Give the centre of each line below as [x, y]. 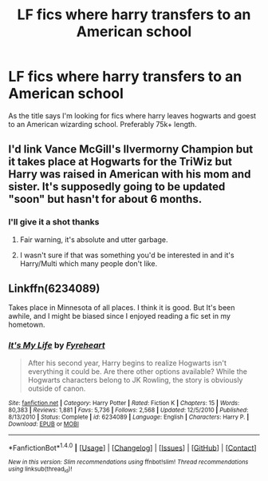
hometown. [27, 324]
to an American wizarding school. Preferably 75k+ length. [102, 124]
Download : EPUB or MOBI [44, 424]
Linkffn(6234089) [54, 289]
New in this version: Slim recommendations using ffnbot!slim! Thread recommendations [128, 462]
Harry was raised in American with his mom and [130, 175]
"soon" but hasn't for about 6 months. [105, 199]
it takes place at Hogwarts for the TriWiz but [120, 162]
